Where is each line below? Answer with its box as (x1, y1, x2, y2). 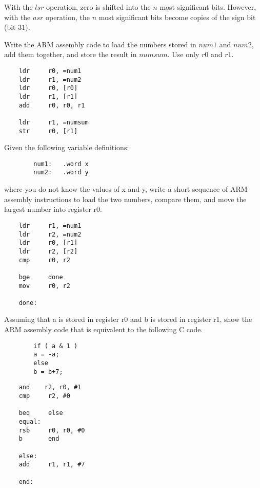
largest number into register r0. (4, 204, 102, 214)
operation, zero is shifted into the (46, 2, 151, 12)
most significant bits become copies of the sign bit (98, 11, 256, 22)
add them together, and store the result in (4, 49, 137, 60)
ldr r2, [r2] (18, 247, 78, 255)
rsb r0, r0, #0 (18, 426, 85, 434)
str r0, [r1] (18, 127, 78, 135)
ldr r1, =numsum (18, 118, 89, 126)
